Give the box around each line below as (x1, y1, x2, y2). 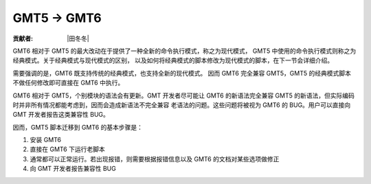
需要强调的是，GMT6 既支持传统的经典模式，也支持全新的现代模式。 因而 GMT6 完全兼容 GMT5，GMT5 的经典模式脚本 (12, 69, 352, 77)
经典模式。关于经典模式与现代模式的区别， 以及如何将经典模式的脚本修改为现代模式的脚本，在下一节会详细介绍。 (12, 56, 333, 65)
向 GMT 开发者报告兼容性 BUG (30, 165, 116, 173)
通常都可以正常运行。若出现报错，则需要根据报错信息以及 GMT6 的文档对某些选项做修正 (30, 154, 280, 163)
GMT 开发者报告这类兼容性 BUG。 (12, 111, 110, 119)
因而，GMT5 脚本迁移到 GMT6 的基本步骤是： (12, 123, 144, 131)
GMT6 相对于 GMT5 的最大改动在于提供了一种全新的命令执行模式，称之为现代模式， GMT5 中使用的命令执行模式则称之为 (12, 47, 357, 55)
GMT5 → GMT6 (12, 10, 102, 25)
